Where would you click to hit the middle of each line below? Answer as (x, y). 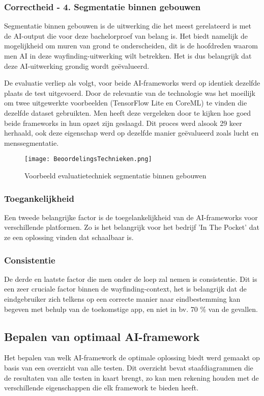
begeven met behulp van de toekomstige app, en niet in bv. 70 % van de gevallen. (131, 309)
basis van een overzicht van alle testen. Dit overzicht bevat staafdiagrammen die (129, 367)
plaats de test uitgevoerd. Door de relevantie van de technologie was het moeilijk (130, 93)
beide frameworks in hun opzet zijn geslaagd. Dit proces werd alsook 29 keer (123, 123)
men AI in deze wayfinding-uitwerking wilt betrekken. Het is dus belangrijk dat (128, 56)
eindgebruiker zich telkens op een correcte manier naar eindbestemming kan (122, 299)
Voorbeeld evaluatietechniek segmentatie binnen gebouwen (115, 175)
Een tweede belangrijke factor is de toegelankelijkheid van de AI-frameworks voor (131, 217)
